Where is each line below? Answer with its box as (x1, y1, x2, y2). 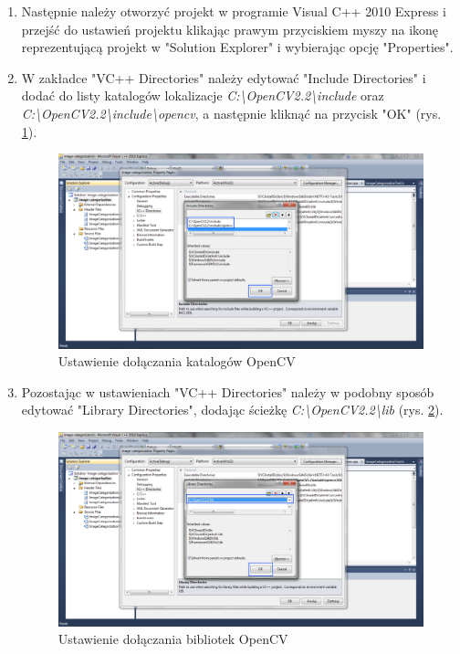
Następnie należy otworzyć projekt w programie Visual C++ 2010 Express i (21, 2, 446, 20)
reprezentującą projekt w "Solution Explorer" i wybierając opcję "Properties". (21, 37, 454, 57)
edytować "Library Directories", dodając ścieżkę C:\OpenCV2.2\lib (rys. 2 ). (21, 400, 444, 419)
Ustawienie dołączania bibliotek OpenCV (57, 629, 288, 649)
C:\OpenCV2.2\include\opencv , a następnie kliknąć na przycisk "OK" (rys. (21, 103, 442, 122)
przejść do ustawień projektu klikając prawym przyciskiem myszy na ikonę (21, 19, 439, 38)
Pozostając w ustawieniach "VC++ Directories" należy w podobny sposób (21, 382, 434, 401)
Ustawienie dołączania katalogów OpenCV (57, 352, 296, 371)
